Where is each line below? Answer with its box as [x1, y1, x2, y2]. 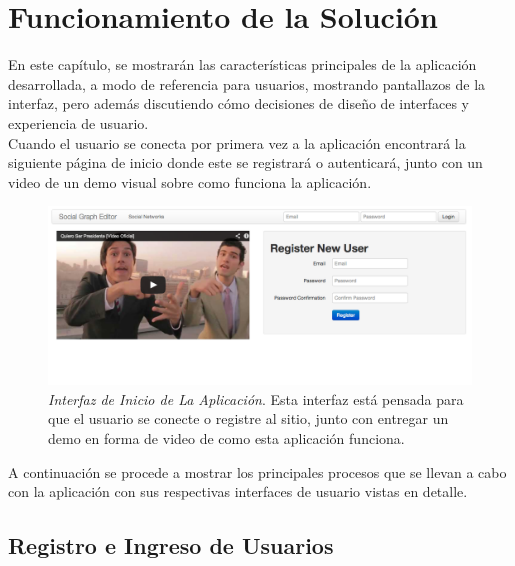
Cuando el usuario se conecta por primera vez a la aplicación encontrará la [8, 132, 466, 153]
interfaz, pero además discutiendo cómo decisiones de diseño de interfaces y [8, 93, 469, 114]
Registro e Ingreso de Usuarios [8, 530, 334, 561]
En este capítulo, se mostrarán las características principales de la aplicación [8, 54, 477, 75]
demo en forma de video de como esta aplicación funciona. [48, 427, 405, 448]
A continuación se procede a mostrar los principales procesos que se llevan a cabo [8, 461, 507, 482]
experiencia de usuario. [8, 112, 149, 133]
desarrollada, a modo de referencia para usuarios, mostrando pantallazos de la [8, 73, 486, 94]
